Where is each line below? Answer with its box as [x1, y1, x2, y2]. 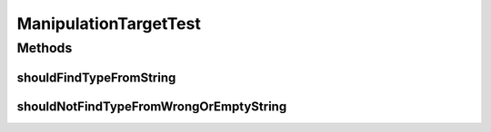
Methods [16, 40, 73, 56]
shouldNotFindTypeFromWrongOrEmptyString [16, 99, 287, 114]
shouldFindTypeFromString [16, 70, 176, 85]
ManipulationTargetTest [16, 14, 202, 33]
